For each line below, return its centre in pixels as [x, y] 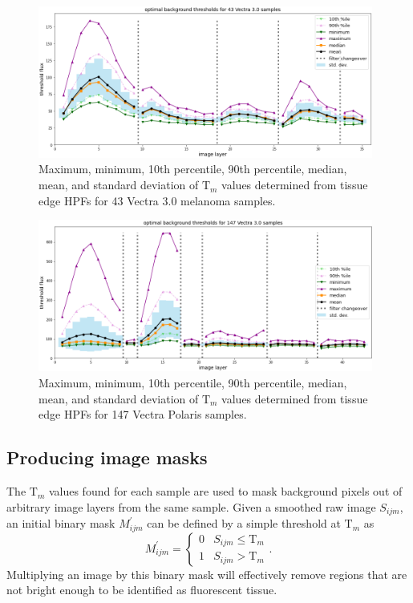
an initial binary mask [61, 523]
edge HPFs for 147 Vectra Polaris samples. [143, 414]
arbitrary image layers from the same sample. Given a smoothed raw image [191, 506]
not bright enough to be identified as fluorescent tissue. [142, 590]
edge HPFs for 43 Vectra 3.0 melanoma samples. [157, 200]
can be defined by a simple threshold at [244, 523]
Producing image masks [107, 457]
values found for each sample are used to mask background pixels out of [225, 491]
